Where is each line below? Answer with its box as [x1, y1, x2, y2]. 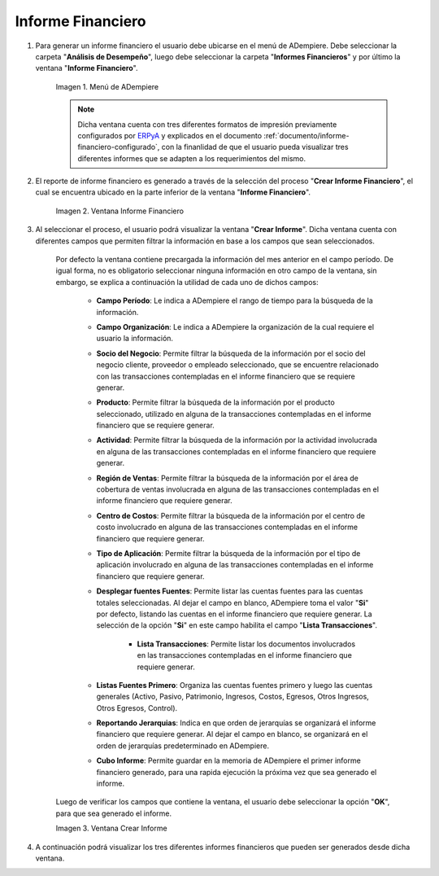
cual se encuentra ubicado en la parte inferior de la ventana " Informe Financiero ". [35, 187, 311, 197]
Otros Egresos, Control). [96, 703, 178, 712]
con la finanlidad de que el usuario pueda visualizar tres [161, 142, 349, 152]
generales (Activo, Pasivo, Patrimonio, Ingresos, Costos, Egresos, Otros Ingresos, [96, 692, 369, 702]
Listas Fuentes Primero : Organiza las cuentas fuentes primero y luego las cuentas [96, 680, 373, 690]
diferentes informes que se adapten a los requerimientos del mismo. [77, 153, 306, 163]
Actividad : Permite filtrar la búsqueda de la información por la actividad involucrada [96, 436, 378, 445]
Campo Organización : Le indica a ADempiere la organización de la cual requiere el [96, 322, 374, 331]
